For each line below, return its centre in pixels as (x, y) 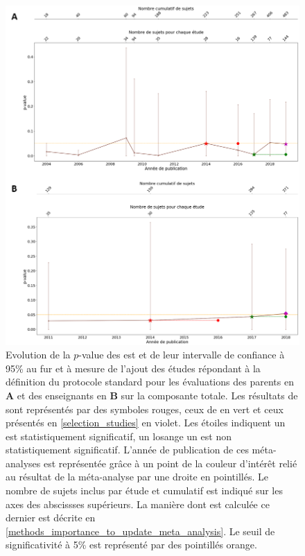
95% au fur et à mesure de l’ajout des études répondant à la (133, 368)
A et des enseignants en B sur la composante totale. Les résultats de (152, 395)
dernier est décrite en (51, 518)
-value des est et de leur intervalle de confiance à (182, 355)
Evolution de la (38, 355)
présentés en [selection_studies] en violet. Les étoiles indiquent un (146, 423)
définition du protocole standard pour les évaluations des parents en (150, 382)
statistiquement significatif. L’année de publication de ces (127, 450)
